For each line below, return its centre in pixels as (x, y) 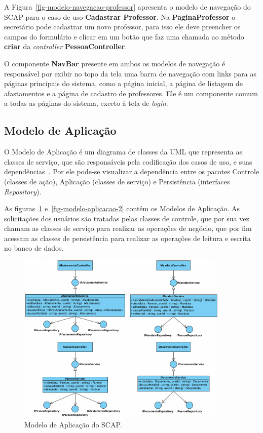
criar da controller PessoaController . (66, 46)
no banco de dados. (34, 248)
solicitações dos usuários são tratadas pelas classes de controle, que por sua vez (127, 218)
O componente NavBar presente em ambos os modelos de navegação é (115, 63)
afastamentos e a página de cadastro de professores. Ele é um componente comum (131, 93)
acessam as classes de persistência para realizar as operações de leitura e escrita (127, 238)
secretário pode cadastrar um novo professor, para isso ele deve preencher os (122, 27)
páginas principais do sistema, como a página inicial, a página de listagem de (123, 83)
